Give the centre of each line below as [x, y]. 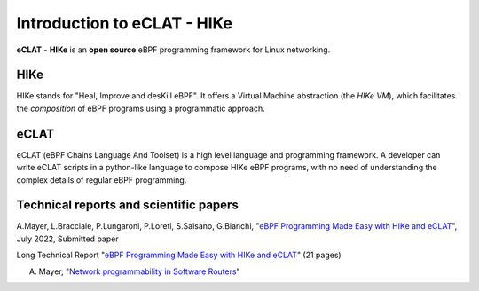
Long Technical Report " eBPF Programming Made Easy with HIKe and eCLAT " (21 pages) [179, 255]
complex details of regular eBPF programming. [102, 180]
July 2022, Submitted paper [67, 239]
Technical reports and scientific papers [127, 205]
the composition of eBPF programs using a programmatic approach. [141, 108]
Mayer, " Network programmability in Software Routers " [139, 271]
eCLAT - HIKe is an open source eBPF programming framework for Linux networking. [173, 50]
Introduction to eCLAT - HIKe [125, 23]
